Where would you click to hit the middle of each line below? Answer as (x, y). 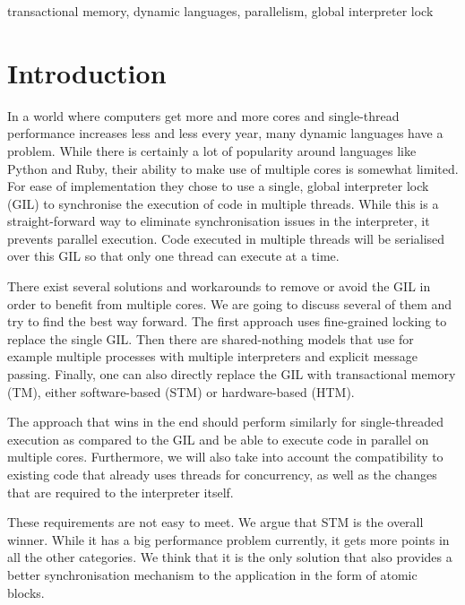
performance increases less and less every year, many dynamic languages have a (225, 133)
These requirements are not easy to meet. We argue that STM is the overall (215, 522)
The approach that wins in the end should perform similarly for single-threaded (226, 422)
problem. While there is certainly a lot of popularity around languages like (212, 150)
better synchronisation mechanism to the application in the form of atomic (212, 574)
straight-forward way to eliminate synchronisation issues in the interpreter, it (219, 221)
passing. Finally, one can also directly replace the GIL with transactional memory (232, 374)
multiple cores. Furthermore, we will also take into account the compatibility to (225, 457)
